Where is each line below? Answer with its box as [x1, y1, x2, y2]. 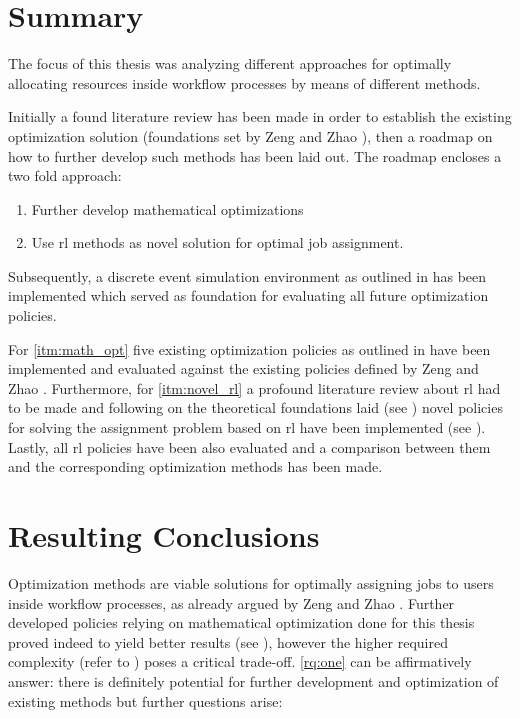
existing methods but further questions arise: [8, 690, 283, 711]
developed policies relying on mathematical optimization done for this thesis [8, 612, 475, 633]
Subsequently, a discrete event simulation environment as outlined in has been [8, 265, 487, 286]
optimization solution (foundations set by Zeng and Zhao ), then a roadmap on [8, 125, 493, 146]
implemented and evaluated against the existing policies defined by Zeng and [8, 358, 479, 379]
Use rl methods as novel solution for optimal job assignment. [31, 232, 404, 253]
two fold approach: [8, 165, 122, 186]
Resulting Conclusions [8, 515, 320, 555]
